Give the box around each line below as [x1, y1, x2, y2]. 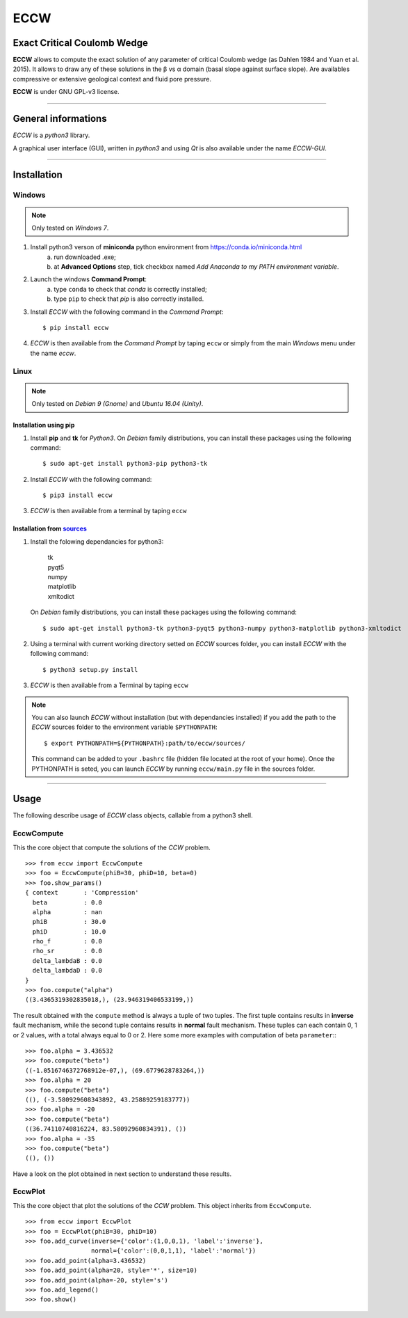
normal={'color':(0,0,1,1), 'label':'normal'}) [90, 1247, 256, 1255]
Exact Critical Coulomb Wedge [13, 37, 149, 49]
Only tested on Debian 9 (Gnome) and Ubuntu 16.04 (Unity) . [31, 400, 204, 408]
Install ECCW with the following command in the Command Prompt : [30, 307, 224, 316]
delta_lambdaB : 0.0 [32, 957, 103, 964]
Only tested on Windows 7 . [31, 223, 109, 232]
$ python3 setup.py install [42, 666, 138, 673]
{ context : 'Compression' [25, 888, 139, 897]
